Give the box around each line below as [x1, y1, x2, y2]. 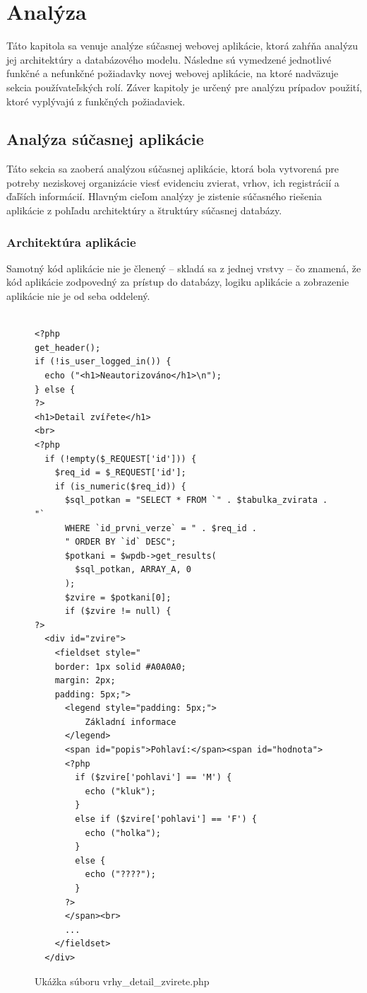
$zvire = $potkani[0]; [64, 592, 172, 603]
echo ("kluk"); [85, 786, 156, 796]
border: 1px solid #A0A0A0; [54, 661, 186, 672]
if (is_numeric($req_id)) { [54, 481, 186, 492]
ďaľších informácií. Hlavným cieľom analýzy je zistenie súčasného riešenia [6, 189, 322, 204]
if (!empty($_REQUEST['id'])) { [44, 453, 197, 464]
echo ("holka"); [85, 827, 161, 838]
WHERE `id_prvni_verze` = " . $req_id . [64, 523, 257, 533]
